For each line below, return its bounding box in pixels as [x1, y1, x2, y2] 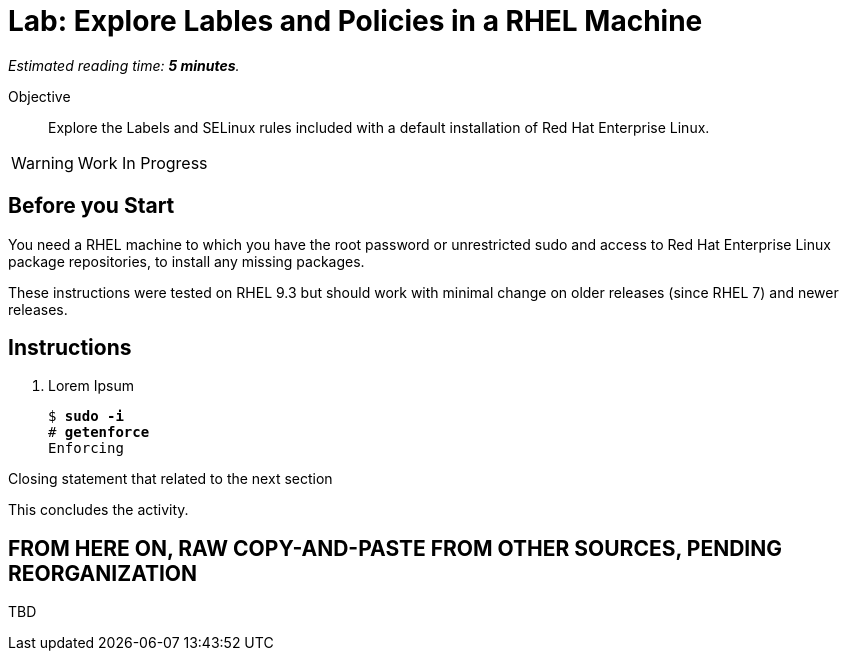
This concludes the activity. [8, 501, 189, 519]
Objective [8, 87, 71, 105]
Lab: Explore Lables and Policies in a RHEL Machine [8, 4, 703, 38]
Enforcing [48, 440, 124, 457]
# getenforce [48, 424, 150, 441]
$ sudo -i [48, 408, 124, 425]
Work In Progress [77, 152, 208, 173]
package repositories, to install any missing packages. [8, 252, 365, 270]
